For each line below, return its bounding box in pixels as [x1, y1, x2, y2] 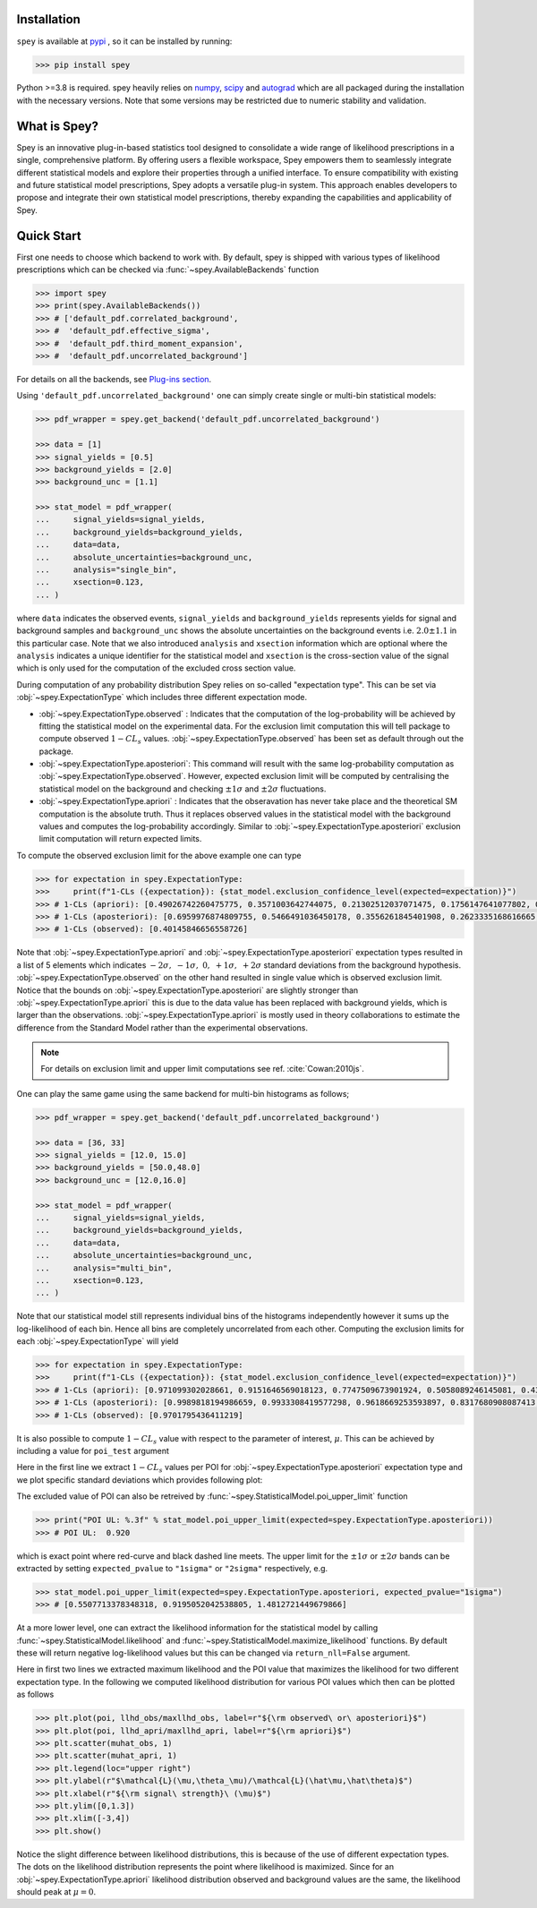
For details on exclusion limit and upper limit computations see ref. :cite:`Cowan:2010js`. [40, 1064, 364, 1074]
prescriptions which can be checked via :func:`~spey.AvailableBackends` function [16, 264, 320, 275]
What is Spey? [16, 118, 98, 133]
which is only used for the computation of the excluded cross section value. [16, 663, 296, 673]
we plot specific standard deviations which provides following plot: [16, 1474, 263, 1485]
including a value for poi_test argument [16, 1446, 170, 1456]
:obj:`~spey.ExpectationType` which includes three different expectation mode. [16, 692, 308, 703]
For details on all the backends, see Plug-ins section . [16, 373, 212, 384]
